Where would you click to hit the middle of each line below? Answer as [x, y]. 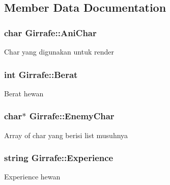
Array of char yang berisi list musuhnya [66, 135]
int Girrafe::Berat [41, 74]
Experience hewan [32, 177]
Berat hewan [24, 93]
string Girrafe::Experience [59, 158]
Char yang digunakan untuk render [59, 51]
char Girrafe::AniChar [50, 32]
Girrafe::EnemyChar [72, 116]
